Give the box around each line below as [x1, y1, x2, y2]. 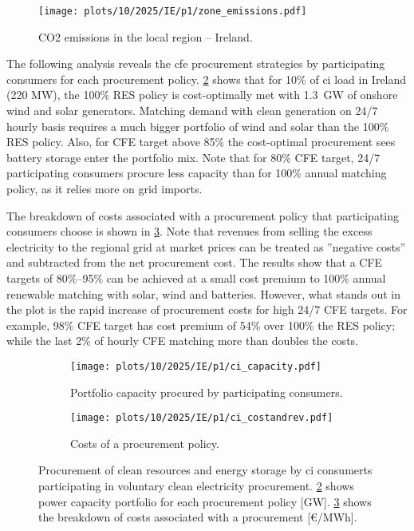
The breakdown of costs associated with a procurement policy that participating [6, 207, 400, 224]
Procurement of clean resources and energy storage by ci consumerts [38, 462, 373, 478]
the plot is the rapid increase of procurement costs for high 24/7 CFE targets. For [6, 301, 408, 318]
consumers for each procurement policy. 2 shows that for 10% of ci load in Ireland [6, 70, 407, 87]
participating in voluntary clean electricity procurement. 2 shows [38, 478, 354, 494]
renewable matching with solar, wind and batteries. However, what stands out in [6, 285, 400, 302]
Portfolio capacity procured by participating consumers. [70, 383, 343, 400]
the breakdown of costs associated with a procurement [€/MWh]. [38, 509, 357, 525]
